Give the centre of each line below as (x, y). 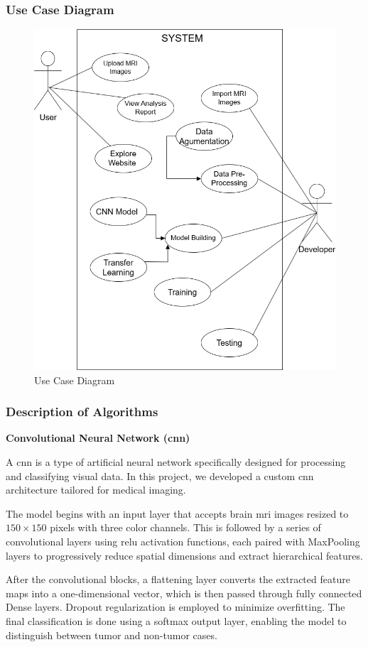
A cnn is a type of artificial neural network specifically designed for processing (176, 462)
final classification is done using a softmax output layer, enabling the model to (176, 621)
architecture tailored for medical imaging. (96, 490)
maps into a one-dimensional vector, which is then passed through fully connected (184, 593)
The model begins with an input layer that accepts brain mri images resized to (177, 513)
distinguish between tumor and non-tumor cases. (112, 635)
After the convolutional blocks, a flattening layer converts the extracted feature (178, 579)
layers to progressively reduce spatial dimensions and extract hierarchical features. (184, 555)
